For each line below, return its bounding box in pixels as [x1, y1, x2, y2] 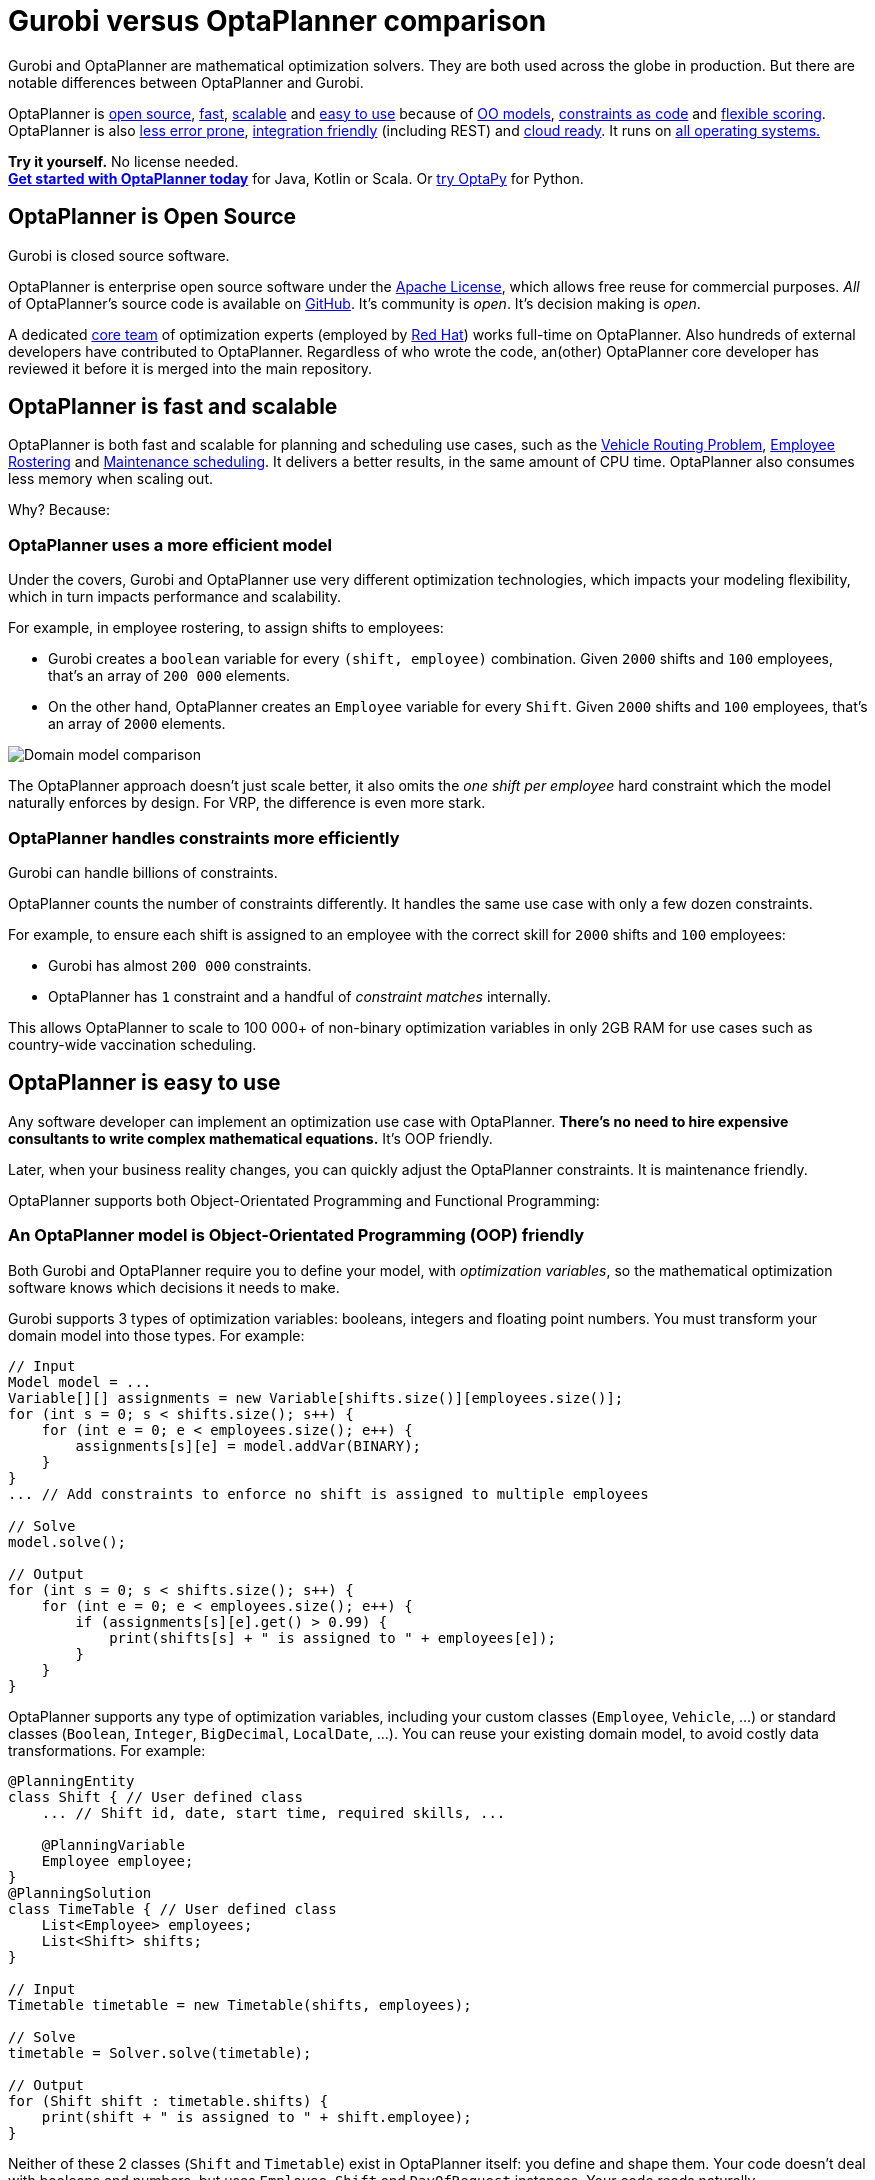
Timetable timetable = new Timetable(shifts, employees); [8, 1996, 472, 2013]
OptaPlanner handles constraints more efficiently [8, 827, 400, 848]
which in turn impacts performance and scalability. [8, 588, 342, 606]
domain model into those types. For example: [8, 1326, 305, 1344]
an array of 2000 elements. [48, 715, 226, 733]
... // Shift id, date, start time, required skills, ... [41, 1804, 506, 1821]
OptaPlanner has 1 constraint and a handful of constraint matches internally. [48, 987, 551, 1005]
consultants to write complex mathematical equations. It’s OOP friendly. [8, 1129, 493, 1147]
